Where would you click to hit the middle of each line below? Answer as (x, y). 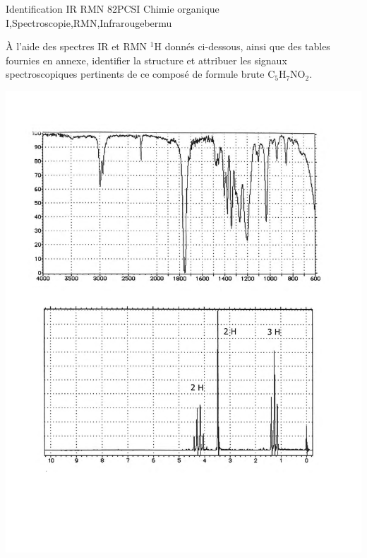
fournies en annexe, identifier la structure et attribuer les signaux (146, 60)
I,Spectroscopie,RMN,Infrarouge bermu (89, 22)
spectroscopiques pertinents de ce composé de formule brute (135, 74)
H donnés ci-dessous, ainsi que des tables (242, 46)
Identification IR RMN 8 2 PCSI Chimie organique (113, 8)
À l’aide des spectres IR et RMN (77, 46)
